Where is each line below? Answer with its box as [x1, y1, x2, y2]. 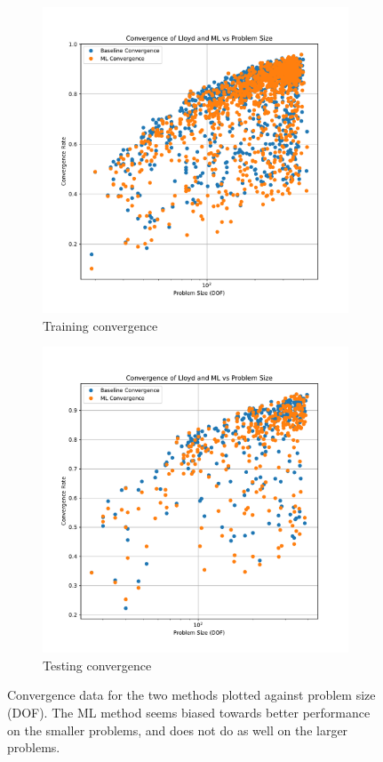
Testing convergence [43, 655, 152, 674]
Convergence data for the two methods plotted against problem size [7, 686, 376, 704]
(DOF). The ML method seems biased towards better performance [7, 702, 371, 721]
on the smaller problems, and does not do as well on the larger [7, 720, 348, 739]
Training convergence [43, 316, 158, 334]
